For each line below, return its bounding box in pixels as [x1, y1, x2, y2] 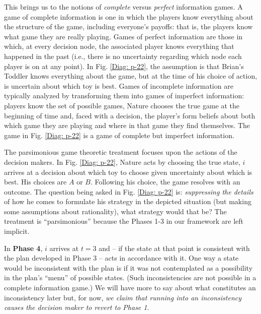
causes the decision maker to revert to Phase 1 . [4, 302, 149, 312]
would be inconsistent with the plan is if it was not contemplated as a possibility [4, 262, 253, 273]
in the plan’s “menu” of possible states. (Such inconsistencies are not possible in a [4, 272, 256, 283]
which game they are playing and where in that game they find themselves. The [4, 120, 250, 131]
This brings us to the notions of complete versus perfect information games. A [4, 2, 243, 12]
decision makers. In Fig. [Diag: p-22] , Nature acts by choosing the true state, [4, 156, 240, 167]
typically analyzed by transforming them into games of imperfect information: [4, 90, 244, 101]
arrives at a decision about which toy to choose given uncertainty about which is [4, 166, 252, 177]
